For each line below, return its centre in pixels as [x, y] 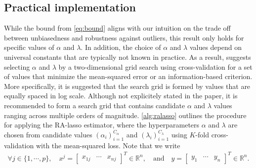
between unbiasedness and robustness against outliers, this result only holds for [124, 37]
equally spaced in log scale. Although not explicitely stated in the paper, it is [121, 96]
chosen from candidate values [48, 134]
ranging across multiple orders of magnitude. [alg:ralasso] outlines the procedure [125, 115]
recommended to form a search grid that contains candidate [95, 105]
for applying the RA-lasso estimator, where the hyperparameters [102, 125]
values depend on [215, 47]
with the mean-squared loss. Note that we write [108, 145]
